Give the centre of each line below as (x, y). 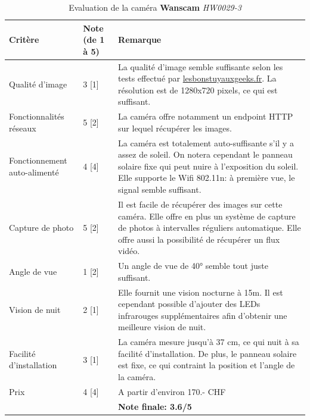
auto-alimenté (34, 172)
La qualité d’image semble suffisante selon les (201, 66)
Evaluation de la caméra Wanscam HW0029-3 (155, 7)
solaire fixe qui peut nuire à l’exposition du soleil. (208, 166)
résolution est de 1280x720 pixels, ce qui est (198, 90)
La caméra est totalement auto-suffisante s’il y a (206, 142)
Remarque (140, 40)
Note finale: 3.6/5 (155, 406)
